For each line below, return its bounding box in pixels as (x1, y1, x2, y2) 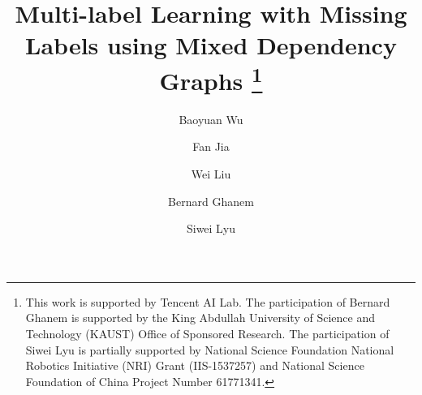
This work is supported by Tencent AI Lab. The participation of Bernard (25, 293, 390, 310)
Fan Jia (192, 138, 230, 155)
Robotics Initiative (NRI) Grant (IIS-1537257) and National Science (25, 357, 364, 374)
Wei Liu (191, 165, 231, 182)
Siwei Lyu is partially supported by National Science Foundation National (25, 341, 394, 358)
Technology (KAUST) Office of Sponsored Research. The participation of (25, 324, 390, 341)
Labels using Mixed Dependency (25, 28, 397, 62)
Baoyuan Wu (179, 110, 243, 127)
